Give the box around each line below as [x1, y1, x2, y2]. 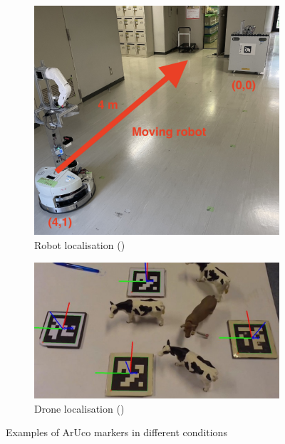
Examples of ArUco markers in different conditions [6, 425, 227, 440]
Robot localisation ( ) [34, 237, 125, 252]
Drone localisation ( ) [34, 401, 125, 416]
